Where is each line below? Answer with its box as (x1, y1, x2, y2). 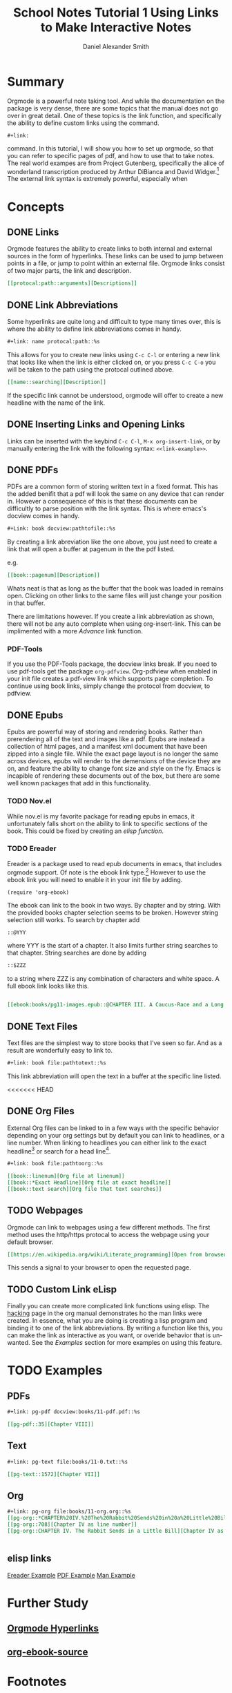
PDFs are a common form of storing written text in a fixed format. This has (7, 482, 219, 491)
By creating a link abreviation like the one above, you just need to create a (7, 537, 217, 546)
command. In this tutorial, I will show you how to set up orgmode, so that (7, 144, 214, 153)
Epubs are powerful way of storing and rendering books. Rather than (7, 727, 202, 736)
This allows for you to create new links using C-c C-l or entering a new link (7, 350, 220, 358)
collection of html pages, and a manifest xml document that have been (7, 743, 208, 751)
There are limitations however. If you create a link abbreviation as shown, (7, 613, 215, 621)
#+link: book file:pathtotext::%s (7, 1059, 107, 1067)
